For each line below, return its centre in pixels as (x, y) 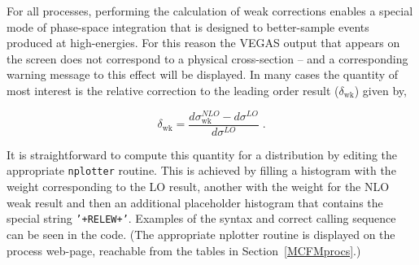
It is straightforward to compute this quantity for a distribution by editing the (202, 154)
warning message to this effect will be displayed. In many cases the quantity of (203, 74)
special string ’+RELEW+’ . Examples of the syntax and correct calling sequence (201, 218)
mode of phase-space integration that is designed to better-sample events (188, 26)
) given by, (380, 90)
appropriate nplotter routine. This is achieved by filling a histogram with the (201, 170)
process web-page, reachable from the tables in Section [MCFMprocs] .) (184, 250)
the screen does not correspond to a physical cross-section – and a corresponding (207, 58)
